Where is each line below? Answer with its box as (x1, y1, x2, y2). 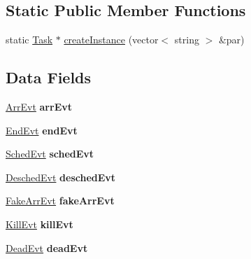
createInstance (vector (64, 32, 159, 47)
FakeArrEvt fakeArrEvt (6, 193, 115, 208)
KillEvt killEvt (6, 216, 73, 231)
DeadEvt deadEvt (6, 240, 88, 255)
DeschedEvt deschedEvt (6, 169, 116, 184)
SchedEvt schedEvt (6, 146, 94, 161)
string (174, 32, 199, 47)
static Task (6, 32, 53, 47)
